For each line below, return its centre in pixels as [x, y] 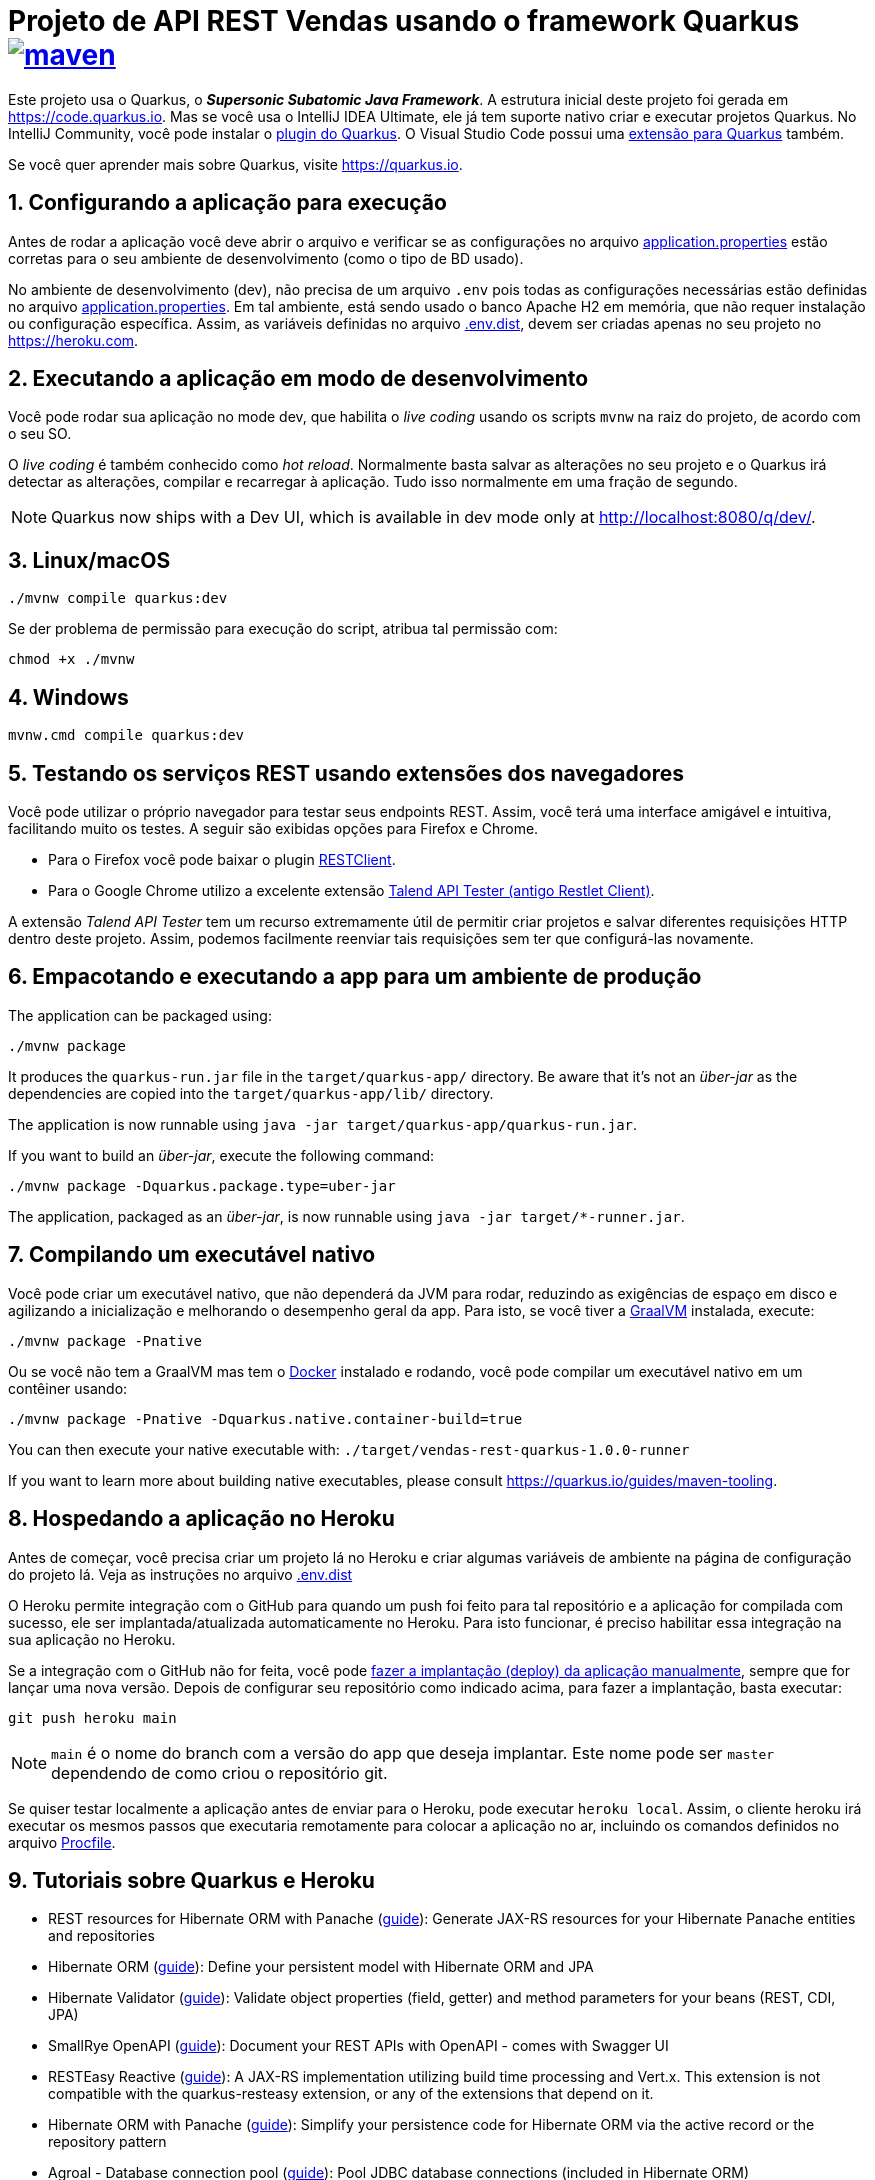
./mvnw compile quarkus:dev [118, 598]
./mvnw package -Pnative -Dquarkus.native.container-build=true [265, 1418]
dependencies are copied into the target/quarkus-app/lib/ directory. [251, 1093]
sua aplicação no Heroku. [92, 1639]
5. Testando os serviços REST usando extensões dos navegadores [346, 773]
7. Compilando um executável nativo [192, 1255]
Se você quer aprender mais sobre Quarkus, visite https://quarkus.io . [235, 164]
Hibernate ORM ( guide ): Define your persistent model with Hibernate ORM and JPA [321, 1967]
